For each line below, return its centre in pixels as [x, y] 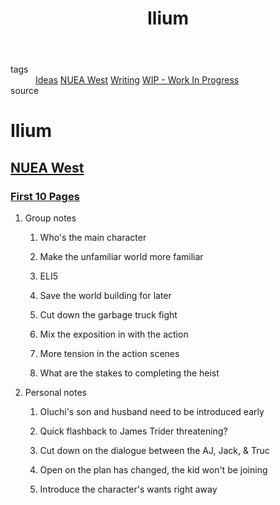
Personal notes [56, 393]
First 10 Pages [45, 196]
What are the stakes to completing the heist [129, 373]
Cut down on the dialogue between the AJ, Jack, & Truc [154, 451]
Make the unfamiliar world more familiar [121, 257]
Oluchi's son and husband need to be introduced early [152, 412]
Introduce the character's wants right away [128, 489]
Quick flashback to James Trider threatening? [133, 431]
